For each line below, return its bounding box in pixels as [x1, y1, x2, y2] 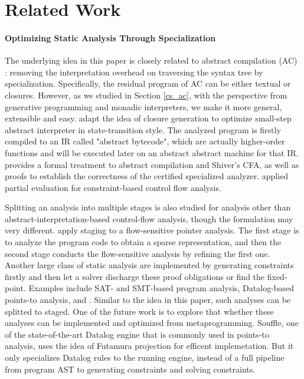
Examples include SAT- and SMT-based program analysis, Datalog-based [28, 282, 295, 294]
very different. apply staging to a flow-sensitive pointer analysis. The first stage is [5, 224, 299, 236]
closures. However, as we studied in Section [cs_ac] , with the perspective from [5, 88, 287, 101]
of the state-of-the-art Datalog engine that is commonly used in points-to [5, 328, 269, 340]
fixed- [267, 270, 287, 282]
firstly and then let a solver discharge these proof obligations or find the [5, 270, 265, 282]
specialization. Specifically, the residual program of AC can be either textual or [5, 77, 291, 90]
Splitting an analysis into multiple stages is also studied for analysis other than [5, 201, 291, 213]
